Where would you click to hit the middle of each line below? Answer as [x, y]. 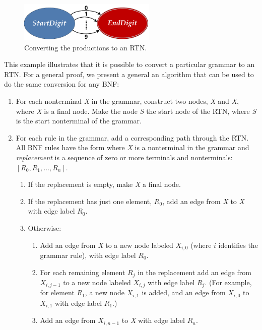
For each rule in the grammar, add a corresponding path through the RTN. [132, 137]
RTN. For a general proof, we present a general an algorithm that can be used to [129, 74]
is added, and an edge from [184, 292]
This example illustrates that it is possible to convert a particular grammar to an [129, 64]
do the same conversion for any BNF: [62, 84]
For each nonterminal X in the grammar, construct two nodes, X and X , [127, 101]
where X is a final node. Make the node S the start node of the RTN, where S [136, 111]
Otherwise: [45, 227]
